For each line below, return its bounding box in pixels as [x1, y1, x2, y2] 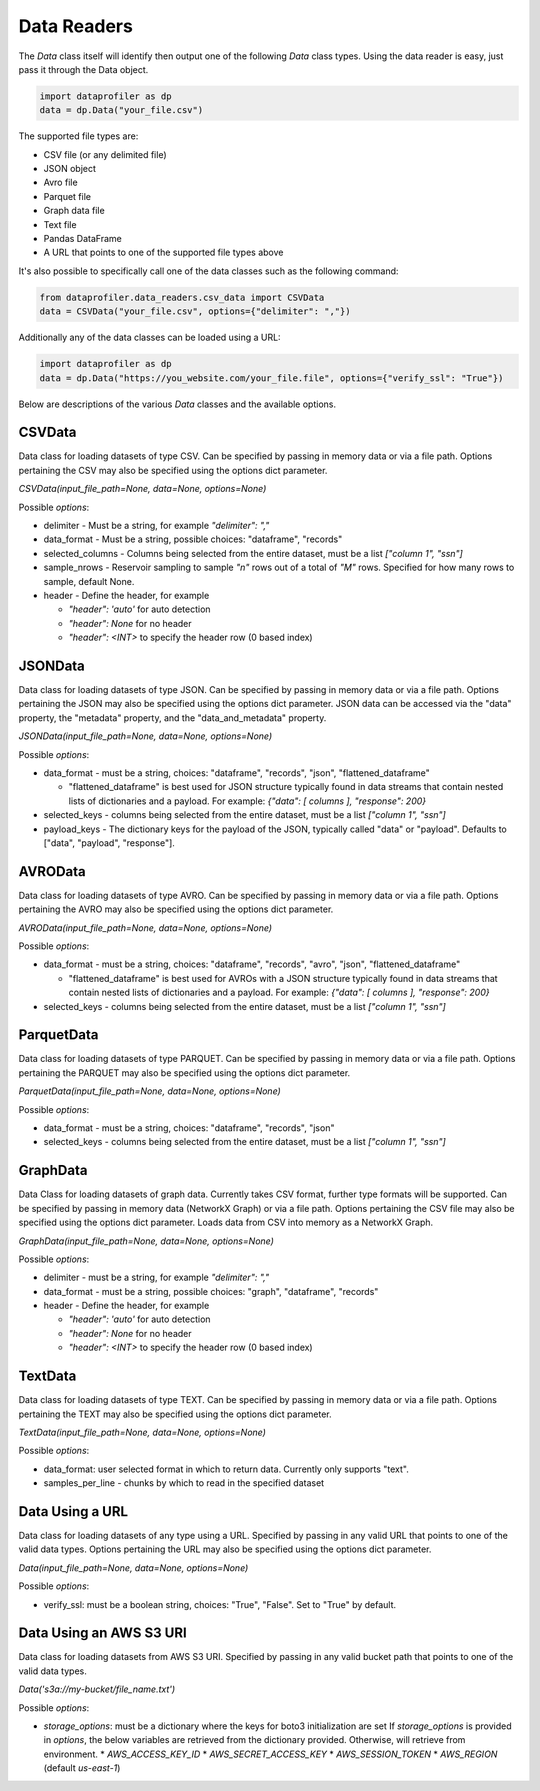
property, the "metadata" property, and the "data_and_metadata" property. [18, 711, 327, 724]
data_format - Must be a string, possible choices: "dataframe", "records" [43, 533, 343, 545]
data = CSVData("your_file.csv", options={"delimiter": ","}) [39, 306, 351, 317]
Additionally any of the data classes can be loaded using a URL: [18, 331, 281, 344]
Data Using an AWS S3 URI [18, 1625, 187, 1642]
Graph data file [43, 205, 105, 217]
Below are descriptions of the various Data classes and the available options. [18, 398, 337, 410]
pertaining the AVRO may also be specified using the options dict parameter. [18, 903, 334, 915]
